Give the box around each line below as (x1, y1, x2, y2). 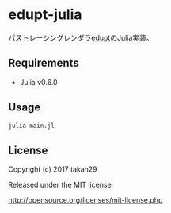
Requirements (8, 56, 79, 70)
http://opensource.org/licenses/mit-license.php (8, 196, 163, 205)
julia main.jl (8, 122, 55, 130)
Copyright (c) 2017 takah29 (8, 165, 97, 174)
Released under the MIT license (8, 180, 112, 190)
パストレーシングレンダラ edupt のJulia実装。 (8, 33, 154, 42)
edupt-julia (8, 6, 82, 24)
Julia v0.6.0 (19, 77, 58, 87)
